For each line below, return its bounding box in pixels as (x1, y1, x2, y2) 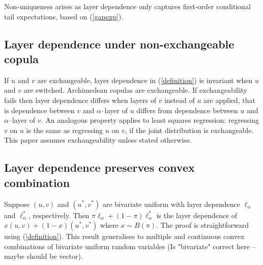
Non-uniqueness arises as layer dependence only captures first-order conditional (4, 1, 251, 11)
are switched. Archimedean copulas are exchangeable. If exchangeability (23, 85, 248, 95)
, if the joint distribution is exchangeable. (125, 124, 254, 135)
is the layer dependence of (156, 209, 238, 220)
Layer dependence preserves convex (4, 160, 195, 175)
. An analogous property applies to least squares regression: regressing (41, 115, 259, 125)
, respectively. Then (28, 209, 90, 220)
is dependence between (4, 104, 75, 115)
